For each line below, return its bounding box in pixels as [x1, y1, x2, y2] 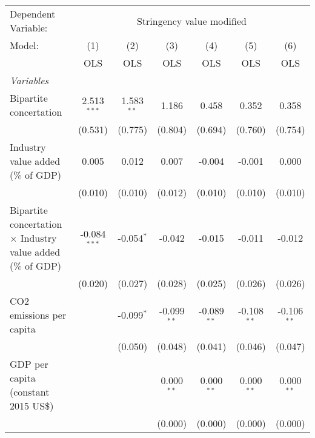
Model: [10, 38, 39, 52]
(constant [10, 385, 50, 399]
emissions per [10, 308, 67, 322]
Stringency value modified [136, 13, 247, 28]
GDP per [10, 357, 48, 371]
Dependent [10, 7, 56, 21]
